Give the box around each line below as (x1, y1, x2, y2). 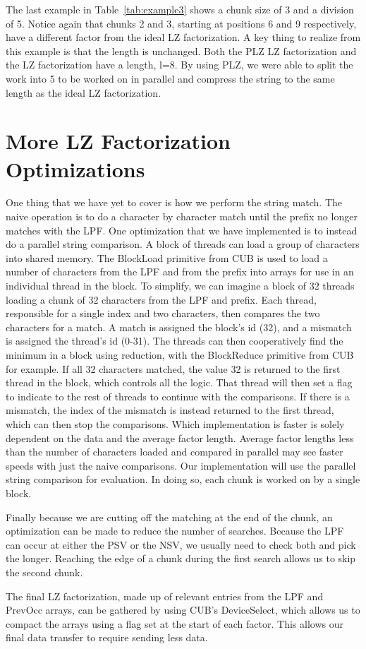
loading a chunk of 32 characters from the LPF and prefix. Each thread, (6, 292, 317, 306)
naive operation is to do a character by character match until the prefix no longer (6, 209, 358, 224)
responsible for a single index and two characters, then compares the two (6, 306, 320, 321)
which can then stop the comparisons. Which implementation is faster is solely (6, 416, 345, 431)
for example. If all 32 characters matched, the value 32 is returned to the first (6, 361, 341, 376)
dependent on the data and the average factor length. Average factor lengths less (6, 430, 354, 445)
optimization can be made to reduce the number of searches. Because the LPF (6, 523, 344, 538)
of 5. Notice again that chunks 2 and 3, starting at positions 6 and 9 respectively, (6, 16, 357, 30)
